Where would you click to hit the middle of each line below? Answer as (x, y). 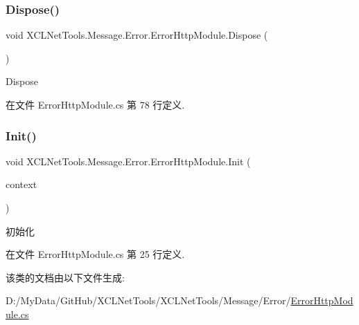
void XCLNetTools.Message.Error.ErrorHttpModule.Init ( (128, 161)
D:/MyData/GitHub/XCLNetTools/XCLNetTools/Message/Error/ (148, 300)
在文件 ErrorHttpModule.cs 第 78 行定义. (95, 104)
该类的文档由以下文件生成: (65, 277)
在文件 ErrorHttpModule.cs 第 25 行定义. (95, 254)
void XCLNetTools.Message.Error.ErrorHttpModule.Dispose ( (137, 35)
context (21, 184)
